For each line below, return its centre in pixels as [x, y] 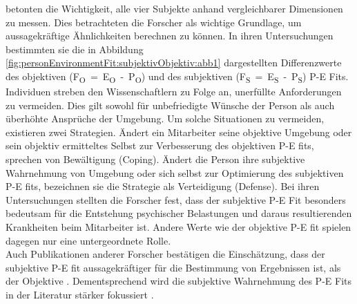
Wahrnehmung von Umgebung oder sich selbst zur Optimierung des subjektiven [175, 172]
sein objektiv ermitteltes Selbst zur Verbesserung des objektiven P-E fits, [160, 145]
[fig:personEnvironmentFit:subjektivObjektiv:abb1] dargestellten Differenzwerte [174, 63]
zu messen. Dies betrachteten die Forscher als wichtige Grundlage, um [154, 22]
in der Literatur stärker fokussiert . [80, 294]
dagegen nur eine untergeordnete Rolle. [88, 240]
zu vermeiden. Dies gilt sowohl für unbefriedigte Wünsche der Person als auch [170, 105]
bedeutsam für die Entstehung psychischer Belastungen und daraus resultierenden [179, 213]
